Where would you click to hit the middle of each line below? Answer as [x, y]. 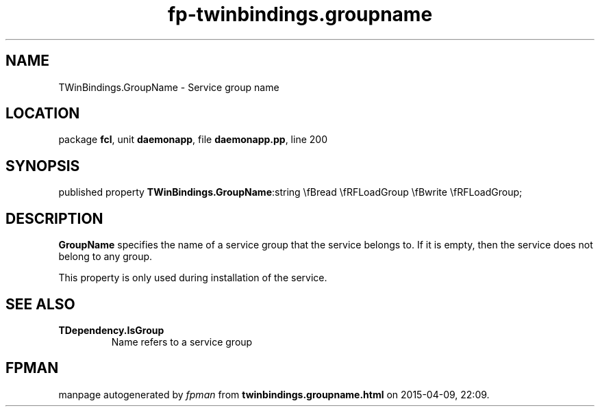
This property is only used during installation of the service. [193, 278]
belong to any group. [105, 257]
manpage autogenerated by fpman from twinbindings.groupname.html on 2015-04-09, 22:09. [274, 394]
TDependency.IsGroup [111, 330]
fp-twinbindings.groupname [300, 14]
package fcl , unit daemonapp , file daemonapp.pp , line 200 [193, 140]
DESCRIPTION [54, 218]
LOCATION [43, 114]
